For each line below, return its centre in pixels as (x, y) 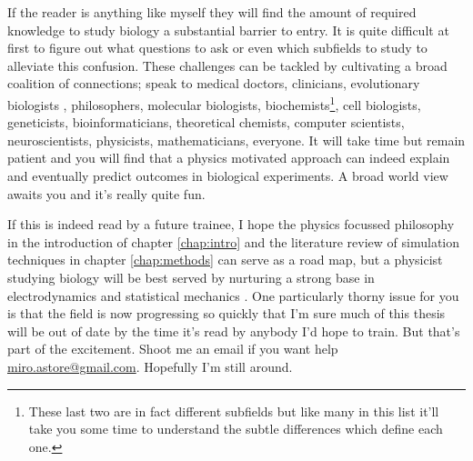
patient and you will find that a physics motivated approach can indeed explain (229, 158)
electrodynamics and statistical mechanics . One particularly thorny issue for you (233, 295)
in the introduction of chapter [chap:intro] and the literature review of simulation (234, 241)
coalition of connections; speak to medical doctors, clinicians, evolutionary (214, 83)
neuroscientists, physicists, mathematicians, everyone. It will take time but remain (236, 140)
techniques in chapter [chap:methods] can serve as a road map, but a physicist (225, 260)
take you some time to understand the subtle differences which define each (236, 429)
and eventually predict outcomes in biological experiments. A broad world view (228, 175)
